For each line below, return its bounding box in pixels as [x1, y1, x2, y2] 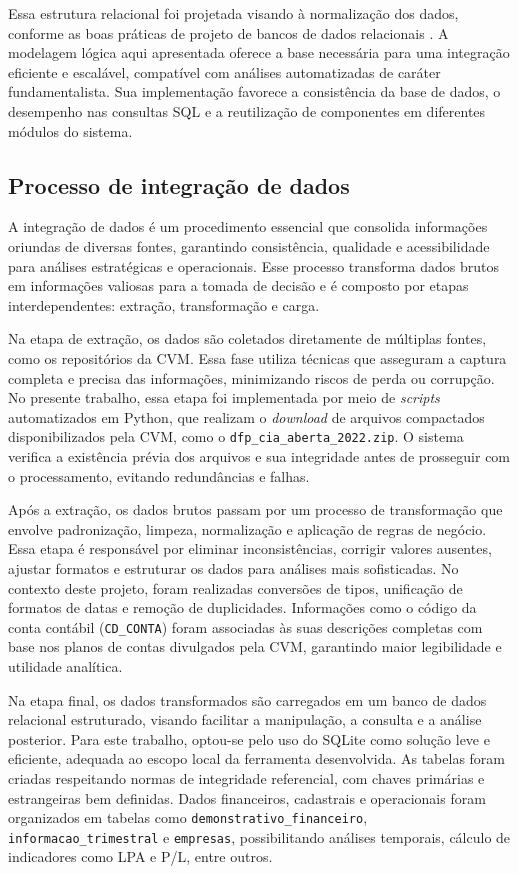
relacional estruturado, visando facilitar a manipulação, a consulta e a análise [8, 709, 482, 730]
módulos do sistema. [8, 120, 133, 141]
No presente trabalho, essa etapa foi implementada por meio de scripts [8, 387, 440, 408]
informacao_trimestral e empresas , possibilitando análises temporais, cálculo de [8, 826, 511, 847]
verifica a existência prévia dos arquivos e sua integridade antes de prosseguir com [8, 445, 511, 466]
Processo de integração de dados [8, 169, 350, 200]
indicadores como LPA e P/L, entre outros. [8, 846, 273, 867]
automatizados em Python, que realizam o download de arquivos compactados [8, 406, 485, 427]
